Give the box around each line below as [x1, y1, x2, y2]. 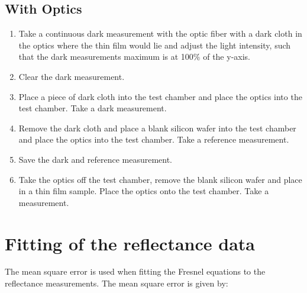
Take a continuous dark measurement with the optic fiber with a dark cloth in [18, 27, 302, 40]
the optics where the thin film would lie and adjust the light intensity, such [18, 38, 291, 51]
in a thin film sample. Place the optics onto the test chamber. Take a [18, 185, 269, 197]
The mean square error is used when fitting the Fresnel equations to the [5, 265, 266, 278]
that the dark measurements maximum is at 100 [18, 50, 193, 63]
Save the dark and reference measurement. [18, 153, 173, 165]
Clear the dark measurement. [18, 70, 125, 82]
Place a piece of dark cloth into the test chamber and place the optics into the [18, 90, 302, 102]
